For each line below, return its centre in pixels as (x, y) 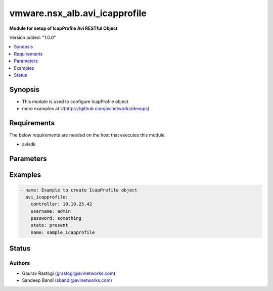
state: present (49, 225)
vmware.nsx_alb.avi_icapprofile (78, 13)
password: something (56, 218)
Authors (20, 263)
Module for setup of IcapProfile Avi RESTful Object (63, 28)
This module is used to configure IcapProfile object (75, 102)
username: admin (51, 211)
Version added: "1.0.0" (33, 37)
